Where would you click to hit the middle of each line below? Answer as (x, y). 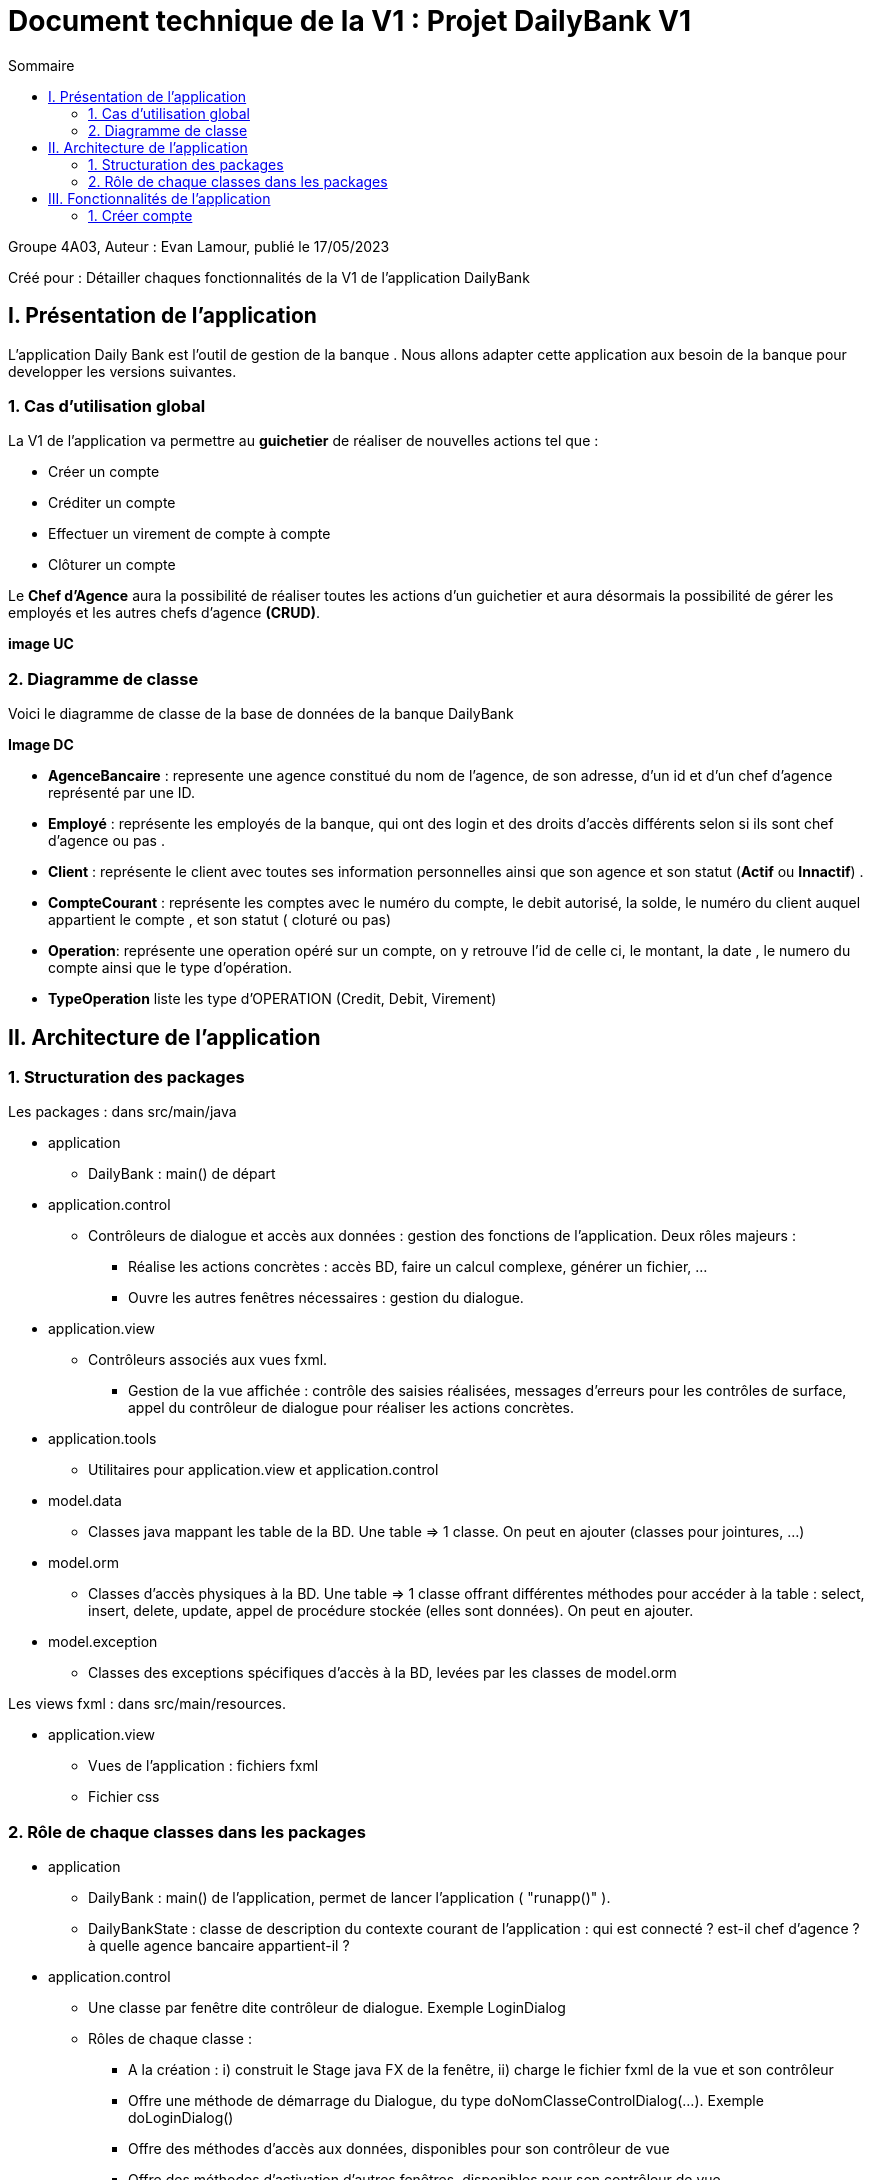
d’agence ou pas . (106, 841)
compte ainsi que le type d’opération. (170, 968)
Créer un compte (104, 472)
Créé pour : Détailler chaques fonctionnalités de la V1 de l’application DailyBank (269, 277)
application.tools (102, 1439)
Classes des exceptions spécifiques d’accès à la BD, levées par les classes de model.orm (382, 1673)
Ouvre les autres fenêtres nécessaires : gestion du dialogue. (326, 1298)
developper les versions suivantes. (122, 371)
